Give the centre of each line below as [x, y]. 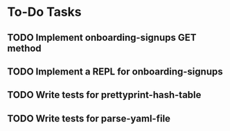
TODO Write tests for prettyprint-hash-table [104, 95]
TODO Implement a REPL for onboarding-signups [115, 71]
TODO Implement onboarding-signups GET [102, 38]
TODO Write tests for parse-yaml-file [89, 118]
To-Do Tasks [44, 12]
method [24, 48]
